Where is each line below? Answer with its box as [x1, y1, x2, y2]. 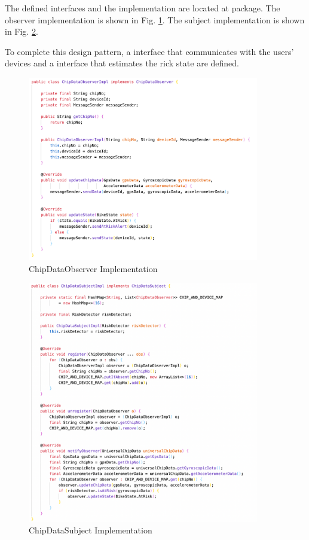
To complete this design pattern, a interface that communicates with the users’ [5, 45, 294, 57]
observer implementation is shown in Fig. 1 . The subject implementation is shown [5, 13, 305, 26]
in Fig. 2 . [5, 25, 38, 38]
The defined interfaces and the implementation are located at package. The [5, 2, 280, 14]
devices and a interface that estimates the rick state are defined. [5, 57, 239, 69]
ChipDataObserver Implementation [29, 262, 158, 274]
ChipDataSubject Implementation [29, 524, 152, 536]
